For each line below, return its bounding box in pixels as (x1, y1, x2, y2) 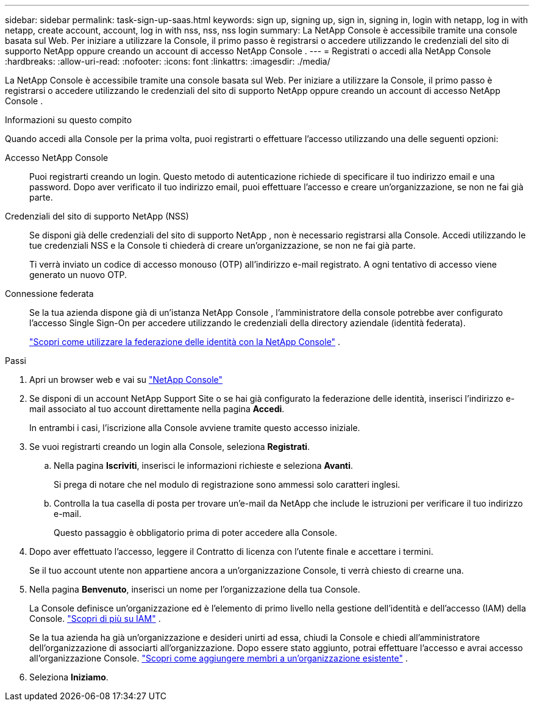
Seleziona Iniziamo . (29, 672, 109, 682)
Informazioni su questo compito (5, 115, 132, 125)
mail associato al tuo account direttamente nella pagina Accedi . (29, 404, 285, 414)
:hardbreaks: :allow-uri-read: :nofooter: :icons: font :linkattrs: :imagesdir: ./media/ (5, 56, 330, 66)
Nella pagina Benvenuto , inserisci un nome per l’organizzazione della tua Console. (29, 584, 360, 594)
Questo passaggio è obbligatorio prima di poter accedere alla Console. (54, 527, 337, 538)
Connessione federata (5, 288, 94, 299)
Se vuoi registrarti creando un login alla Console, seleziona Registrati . (29, 441, 310, 452)
